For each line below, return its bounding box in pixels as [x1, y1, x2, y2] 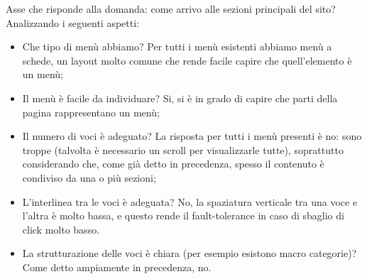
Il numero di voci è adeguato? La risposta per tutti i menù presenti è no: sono [22, 128, 362, 143]
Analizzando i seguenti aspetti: [6, 15, 139, 30]
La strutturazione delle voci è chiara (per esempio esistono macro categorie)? [22, 246, 357, 261]
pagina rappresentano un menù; [22, 104, 160, 119]
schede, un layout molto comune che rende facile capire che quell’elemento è [22, 53, 352, 67]
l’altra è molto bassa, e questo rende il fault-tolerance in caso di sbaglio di [22, 208, 344, 223]
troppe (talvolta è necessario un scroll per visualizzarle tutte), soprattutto [22, 142, 344, 157]
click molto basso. [22, 221, 100, 236]
